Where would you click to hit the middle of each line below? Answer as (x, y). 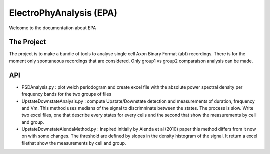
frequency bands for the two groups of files (67, 94)
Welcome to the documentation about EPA (53, 28)
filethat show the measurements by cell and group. (74, 143)
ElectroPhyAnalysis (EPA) (63, 13)
